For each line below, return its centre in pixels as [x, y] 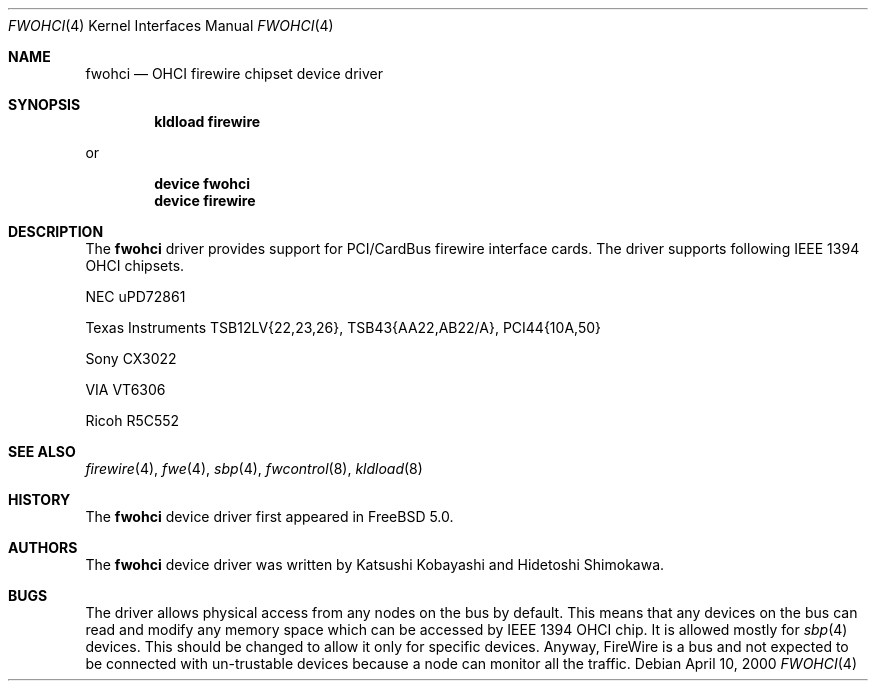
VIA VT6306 [125, 389]
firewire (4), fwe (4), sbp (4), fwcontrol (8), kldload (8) [254, 468]
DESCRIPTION [56, 231]
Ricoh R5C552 [132, 420]
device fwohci [202, 183]
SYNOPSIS [44, 104]
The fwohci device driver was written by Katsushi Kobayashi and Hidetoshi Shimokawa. [375, 564]
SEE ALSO [42, 451]
